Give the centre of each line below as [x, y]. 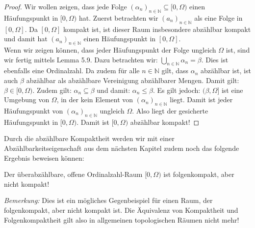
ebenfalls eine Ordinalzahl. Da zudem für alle [72, 71]
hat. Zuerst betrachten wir [118, 17]
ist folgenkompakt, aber [199, 174]
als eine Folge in [218, 17]
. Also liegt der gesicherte [170, 110]
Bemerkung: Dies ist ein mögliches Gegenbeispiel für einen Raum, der [108, 200]
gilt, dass [175, 71]
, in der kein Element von [95, 100]
